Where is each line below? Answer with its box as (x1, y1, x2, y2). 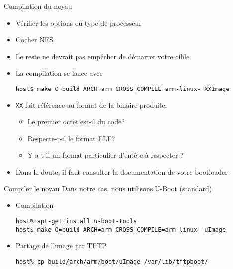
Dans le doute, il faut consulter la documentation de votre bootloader (15, 167, 228, 177)
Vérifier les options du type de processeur (15, 17, 142, 28)
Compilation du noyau (4, 1, 72, 11)
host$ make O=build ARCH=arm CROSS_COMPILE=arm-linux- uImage (15, 226, 226, 233)
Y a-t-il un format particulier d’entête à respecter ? (27, 150, 184, 160)
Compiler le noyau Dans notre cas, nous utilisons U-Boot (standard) (4, 183, 212, 193)
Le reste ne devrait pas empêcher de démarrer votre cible (15, 51, 190, 61)
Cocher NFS (15, 34, 53, 45)
